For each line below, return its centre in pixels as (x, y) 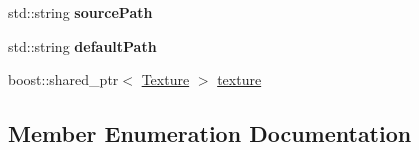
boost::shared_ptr (63, 79)
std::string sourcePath (80, 12)
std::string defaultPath (82, 45)
